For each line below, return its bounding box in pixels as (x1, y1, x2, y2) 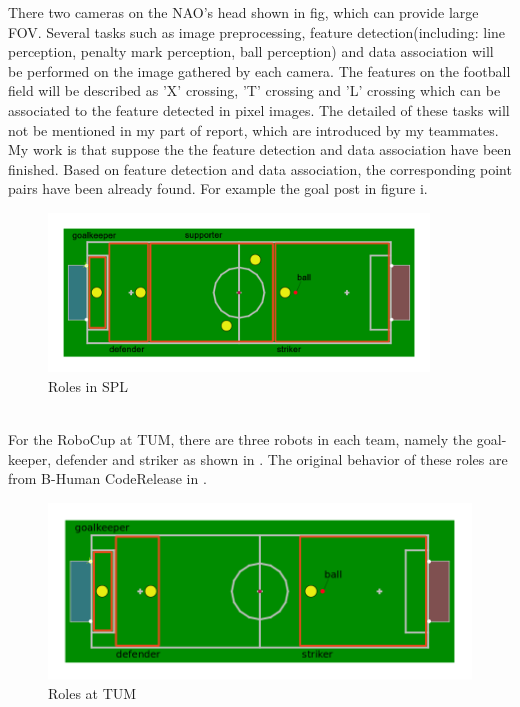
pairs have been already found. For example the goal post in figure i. (8, 178, 428, 199)
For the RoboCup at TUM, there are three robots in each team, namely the (8, 428, 473, 449)
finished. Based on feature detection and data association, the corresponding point (8, 158, 512, 179)
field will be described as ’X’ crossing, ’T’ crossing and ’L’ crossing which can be (8, 80, 501, 101)
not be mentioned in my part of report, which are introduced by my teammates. (8, 119, 499, 140)
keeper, (8, 448, 52, 469)
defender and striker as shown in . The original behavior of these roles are (55, 448, 508, 469)
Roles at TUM (48, 683, 137, 704)
